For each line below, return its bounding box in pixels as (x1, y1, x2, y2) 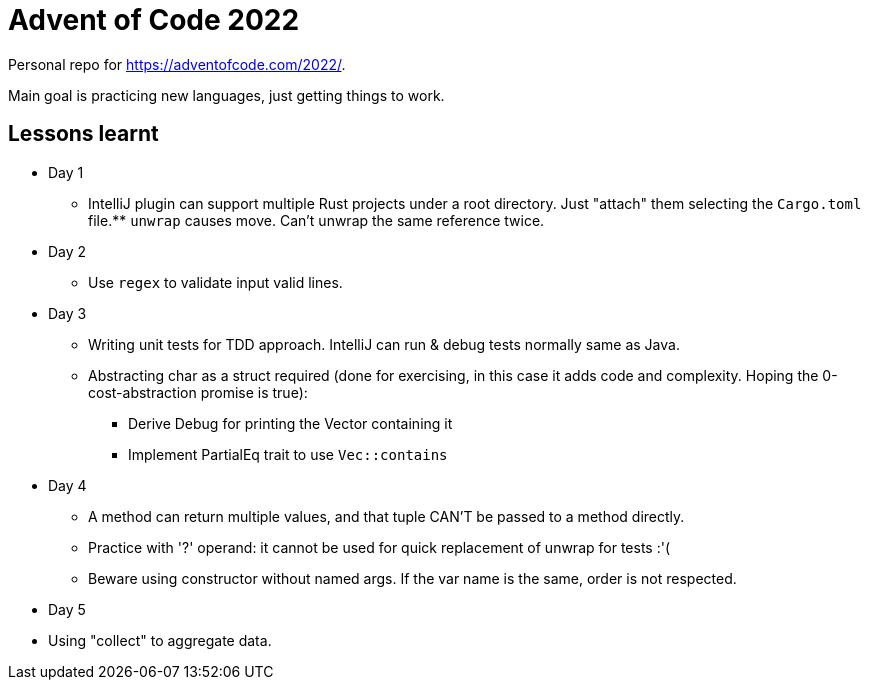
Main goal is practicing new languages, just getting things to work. (8, 86, 445, 104)
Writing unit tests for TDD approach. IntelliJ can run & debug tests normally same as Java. (88, 335, 680, 353)
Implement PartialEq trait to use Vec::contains (128, 445, 448, 463)
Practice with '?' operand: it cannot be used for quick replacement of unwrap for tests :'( (88, 538, 670, 556)
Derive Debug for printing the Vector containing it (128, 414, 453, 432)
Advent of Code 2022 (8, 3, 300, 37)
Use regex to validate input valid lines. (88, 273, 343, 291)
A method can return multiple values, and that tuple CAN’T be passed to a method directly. (88, 507, 685, 525)
